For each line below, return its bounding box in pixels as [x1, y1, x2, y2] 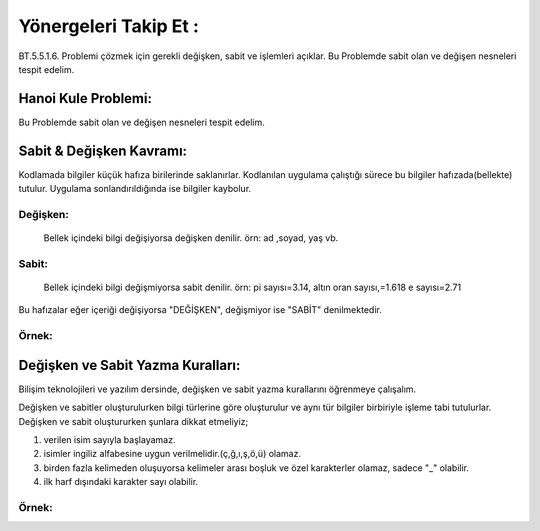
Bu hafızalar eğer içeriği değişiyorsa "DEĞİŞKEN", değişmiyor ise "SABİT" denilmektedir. [18, 304, 382, 316]
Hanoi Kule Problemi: [18, 90, 152, 107]
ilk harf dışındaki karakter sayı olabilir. [43, 476, 199, 488]
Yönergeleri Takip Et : [18, 15, 200, 37]
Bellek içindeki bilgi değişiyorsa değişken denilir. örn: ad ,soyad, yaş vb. [43, 232, 339, 244]
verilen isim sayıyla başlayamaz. [43, 434, 176, 446]
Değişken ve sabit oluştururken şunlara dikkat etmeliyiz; [18, 415, 249, 427]
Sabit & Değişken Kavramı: [18, 142, 188, 159]
